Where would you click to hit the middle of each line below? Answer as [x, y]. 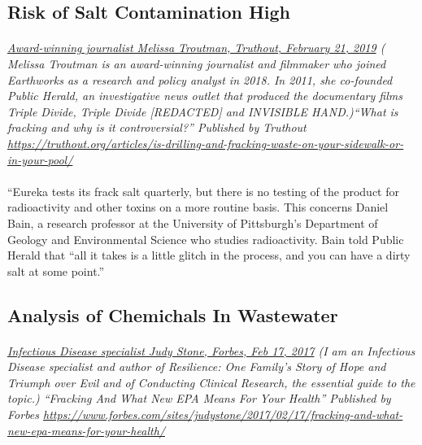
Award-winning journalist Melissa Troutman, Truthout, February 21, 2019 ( [196, 48]
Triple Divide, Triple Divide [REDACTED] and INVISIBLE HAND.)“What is [203, 111]
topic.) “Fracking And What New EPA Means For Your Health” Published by [199, 398]
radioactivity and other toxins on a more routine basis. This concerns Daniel [198, 207]
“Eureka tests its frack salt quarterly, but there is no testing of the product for [204, 191]
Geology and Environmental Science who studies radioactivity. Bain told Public [206, 239]
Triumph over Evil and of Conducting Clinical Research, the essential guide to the [211, 382]
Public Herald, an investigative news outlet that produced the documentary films [205, 96]
